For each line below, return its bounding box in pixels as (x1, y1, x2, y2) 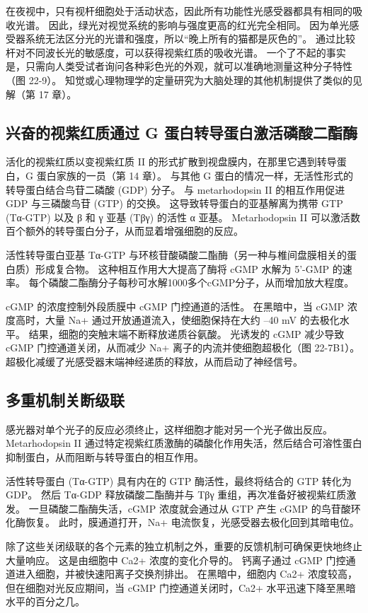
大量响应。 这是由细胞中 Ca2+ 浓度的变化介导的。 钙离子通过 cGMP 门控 (6, 552, 346, 567)
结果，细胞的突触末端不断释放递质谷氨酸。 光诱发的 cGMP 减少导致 (28, 326, 345, 341)
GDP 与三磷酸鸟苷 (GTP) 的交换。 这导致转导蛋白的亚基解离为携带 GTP (6, 196, 343, 211)
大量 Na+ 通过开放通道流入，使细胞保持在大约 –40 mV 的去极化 (45, 313, 340, 327)
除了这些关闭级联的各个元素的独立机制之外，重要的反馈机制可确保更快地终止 (6, 539, 362, 554)
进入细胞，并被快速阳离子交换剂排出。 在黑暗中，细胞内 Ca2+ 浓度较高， (15, 566, 357, 581)
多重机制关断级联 (6, 389, 125, 411)
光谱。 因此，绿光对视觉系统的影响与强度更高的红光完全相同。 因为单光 (15, 17, 350, 32)
